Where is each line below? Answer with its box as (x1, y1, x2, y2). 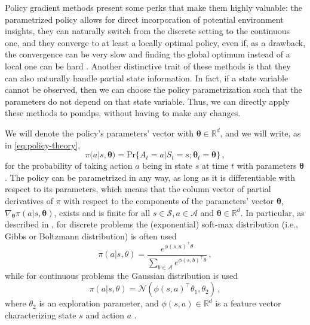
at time (201, 159, 229, 172)
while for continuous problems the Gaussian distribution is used (5, 269, 238, 281)
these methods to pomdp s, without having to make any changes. (5, 107, 241, 119)
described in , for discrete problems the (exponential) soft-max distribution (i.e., (5, 218, 299, 230)
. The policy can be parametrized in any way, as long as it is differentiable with (5, 171, 296, 183)
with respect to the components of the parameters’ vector (63, 194, 274, 206)
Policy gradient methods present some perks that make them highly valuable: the (5, 1, 302, 13)
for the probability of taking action (5, 159, 133, 172)
